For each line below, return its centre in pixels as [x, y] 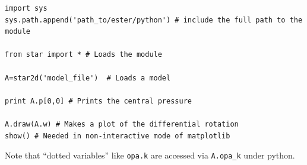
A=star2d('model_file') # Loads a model [88, 78]
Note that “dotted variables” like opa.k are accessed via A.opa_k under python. [150, 155]
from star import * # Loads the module [83, 55]
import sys [26, 8]
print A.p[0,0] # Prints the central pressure [98, 101]
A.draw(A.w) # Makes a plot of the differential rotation [122, 124]
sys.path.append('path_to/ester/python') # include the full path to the [154, 20]
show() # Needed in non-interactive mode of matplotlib [118, 136]
